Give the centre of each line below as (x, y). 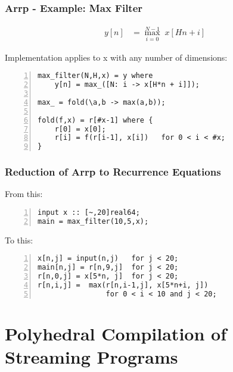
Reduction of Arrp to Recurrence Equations (113, 172)
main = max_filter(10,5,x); (93, 221)
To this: (19, 240)
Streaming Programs (91, 357)
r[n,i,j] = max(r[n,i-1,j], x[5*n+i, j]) (123, 285)
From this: (24, 194)
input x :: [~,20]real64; (89, 212)
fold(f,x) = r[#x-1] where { (95, 120)
